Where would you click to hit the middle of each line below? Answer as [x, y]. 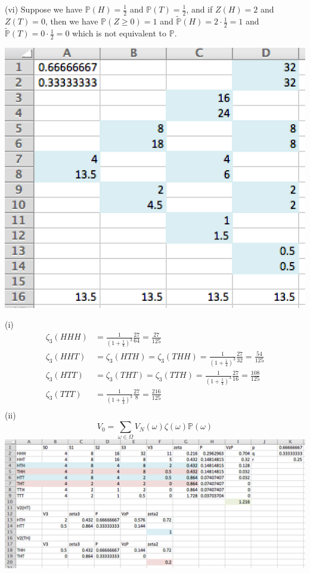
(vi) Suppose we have [44, 9]
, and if [199, 9]
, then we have [72, 21]
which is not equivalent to [120, 33]
